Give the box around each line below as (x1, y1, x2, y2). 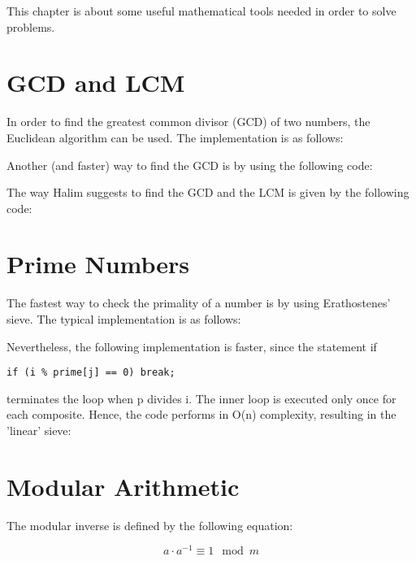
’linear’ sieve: (6, 422, 71, 439)
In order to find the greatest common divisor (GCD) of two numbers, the (6, 113, 370, 130)
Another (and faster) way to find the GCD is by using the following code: (6, 156, 373, 173)
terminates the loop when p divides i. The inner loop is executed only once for (6, 389, 396, 407)
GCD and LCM (6, 66, 185, 99)
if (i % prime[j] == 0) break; (6, 367, 175, 379)
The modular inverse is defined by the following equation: (6, 516, 293, 533)
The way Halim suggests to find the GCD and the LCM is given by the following (6, 184, 409, 201)
